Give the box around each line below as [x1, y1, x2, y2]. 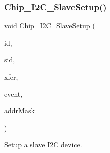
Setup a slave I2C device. [4, 139, 82, 150]
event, [4, 88, 23, 99]
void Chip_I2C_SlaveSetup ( [4, 20, 95, 31]
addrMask [4, 105, 35, 116]
